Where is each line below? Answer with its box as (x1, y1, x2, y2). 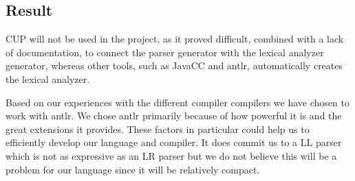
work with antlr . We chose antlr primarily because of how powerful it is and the (6, 108, 342, 123)
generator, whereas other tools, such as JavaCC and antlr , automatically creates (6, 58, 343, 73)
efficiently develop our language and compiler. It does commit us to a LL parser (6, 135, 342, 149)
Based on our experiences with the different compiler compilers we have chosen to (6, 95, 349, 109)
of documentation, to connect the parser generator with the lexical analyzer (6, 45, 324, 59)
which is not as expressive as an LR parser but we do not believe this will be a (6, 148, 337, 162)
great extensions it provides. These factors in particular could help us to (6, 121, 310, 136)
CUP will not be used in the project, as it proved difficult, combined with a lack (6, 32, 344, 46)
